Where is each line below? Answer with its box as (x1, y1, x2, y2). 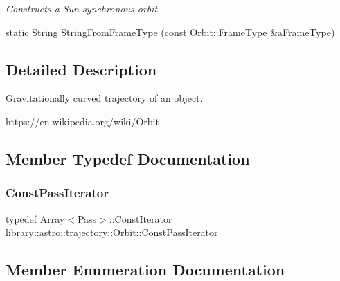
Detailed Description (6, 58, 157, 80)
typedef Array (6, 211, 65, 226)
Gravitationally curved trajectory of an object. (6, 91, 203, 105)
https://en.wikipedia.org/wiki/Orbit (6, 114, 159, 128)
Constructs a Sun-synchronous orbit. (6, 1, 161, 15)
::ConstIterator (109, 211, 172, 226)
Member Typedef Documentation (6, 147, 250, 169)
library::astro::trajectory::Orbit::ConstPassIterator (6, 225, 218, 239)
